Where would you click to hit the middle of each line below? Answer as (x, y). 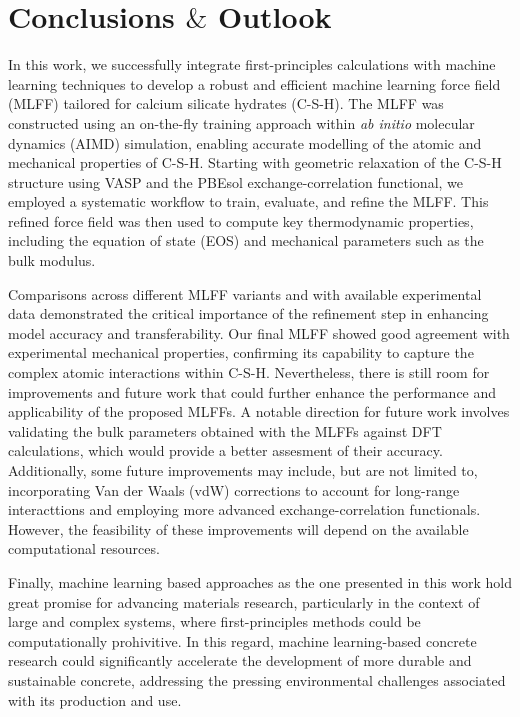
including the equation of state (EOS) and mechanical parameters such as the (246, 240)
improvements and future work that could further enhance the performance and (252, 391)
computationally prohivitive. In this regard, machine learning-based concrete (242, 640)
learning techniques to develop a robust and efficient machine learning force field (254, 83)
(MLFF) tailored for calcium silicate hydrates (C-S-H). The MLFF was (226, 103)
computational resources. (84, 548)
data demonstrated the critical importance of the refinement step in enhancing (248, 313)
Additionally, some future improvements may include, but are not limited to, (243, 470)
